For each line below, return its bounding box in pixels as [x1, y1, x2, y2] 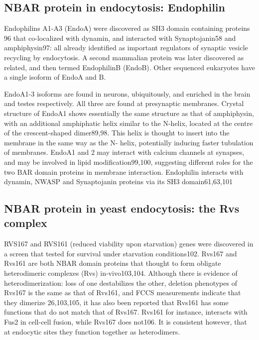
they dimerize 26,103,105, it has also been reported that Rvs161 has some [4, 297, 229, 307]
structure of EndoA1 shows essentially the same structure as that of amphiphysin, [4, 108, 254, 118]
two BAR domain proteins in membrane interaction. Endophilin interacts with [4, 166, 244, 177]
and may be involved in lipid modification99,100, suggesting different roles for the [4, 156, 253, 167]
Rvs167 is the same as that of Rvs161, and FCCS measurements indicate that [4, 287, 241, 298]
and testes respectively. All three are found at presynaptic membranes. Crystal [4, 98, 244, 109]
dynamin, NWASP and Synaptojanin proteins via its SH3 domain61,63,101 [4, 176, 233, 187]
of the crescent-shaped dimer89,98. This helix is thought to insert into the [4, 127, 230, 138]
